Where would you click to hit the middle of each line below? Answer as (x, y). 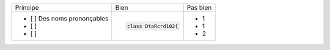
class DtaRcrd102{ (152, 26)
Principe (27, 8)
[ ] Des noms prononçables (69, 18)
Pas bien (199, 8)
